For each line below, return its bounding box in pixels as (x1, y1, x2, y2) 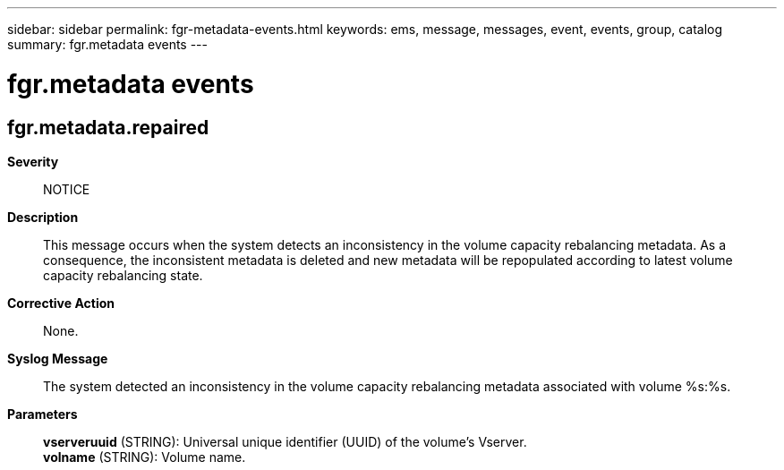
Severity (7, 153, 59, 169)
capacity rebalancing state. (43, 267, 203, 283)
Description (7, 209, 79, 225)
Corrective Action (7, 295, 115, 311)
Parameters (7, 406, 78, 422)
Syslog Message (7, 350, 108, 366)
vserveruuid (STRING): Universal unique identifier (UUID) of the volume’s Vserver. (43, 433, 527, 449)
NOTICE (43, 181, 90, 197)
